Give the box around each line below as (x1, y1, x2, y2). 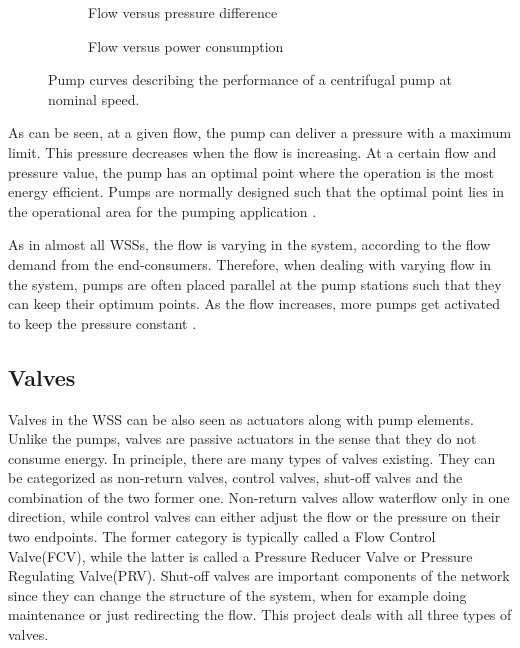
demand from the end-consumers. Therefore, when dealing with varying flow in (8, 253, 491, 274)
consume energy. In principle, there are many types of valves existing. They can (8, 447, 496, 468)
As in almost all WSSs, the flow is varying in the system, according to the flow (8, 234, 491, 255)
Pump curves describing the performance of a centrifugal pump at (48, 69, 452, 90)
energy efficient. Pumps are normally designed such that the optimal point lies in (8, 181, 505, 202)
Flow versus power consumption (88, 35, 284, 56)
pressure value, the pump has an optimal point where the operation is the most (8, 161, 494, 182)
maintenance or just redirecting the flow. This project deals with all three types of (8, 604, 512, 625)
